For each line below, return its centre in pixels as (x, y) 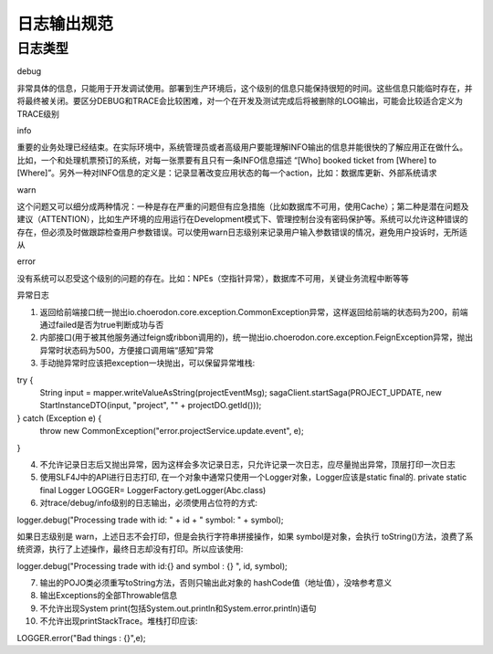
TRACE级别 (38, 113)
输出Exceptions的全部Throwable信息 (109, 596)
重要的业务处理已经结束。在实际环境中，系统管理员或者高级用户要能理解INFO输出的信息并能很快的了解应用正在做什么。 (242, 147)
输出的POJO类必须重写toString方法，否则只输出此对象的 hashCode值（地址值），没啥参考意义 (216, 583)
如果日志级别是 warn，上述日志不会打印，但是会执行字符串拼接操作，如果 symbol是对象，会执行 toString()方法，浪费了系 (245, 536)
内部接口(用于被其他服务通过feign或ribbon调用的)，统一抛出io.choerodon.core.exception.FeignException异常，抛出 (257, 337)
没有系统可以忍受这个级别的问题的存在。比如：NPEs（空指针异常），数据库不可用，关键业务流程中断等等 (213, 278)
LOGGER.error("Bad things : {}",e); (81, 638)
